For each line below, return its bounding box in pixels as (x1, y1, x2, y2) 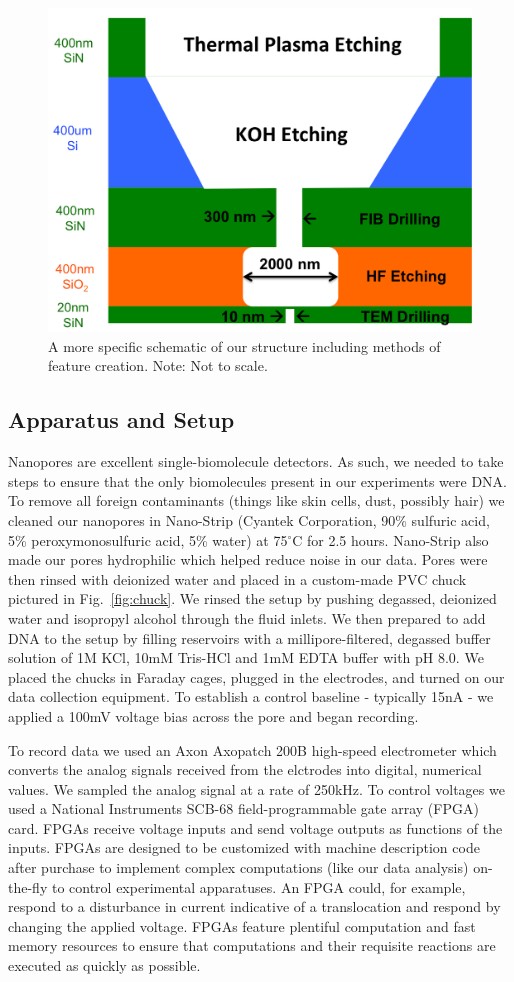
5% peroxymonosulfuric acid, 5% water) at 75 (8, 529, 288, 550)
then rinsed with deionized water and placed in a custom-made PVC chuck (8, 568, 467, 589)
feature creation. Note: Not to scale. (48, 355, 268, 376)
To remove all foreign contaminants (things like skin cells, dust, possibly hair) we (8, 490, 505, 511)
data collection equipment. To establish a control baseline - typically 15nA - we (8, 686, 494, 707)
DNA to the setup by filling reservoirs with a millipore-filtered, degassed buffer (8, 627, 491, 648)
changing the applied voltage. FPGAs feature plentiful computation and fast (8, 915, 476, 936)
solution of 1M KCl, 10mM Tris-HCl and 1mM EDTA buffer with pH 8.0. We (8, 647, 484, 668)
